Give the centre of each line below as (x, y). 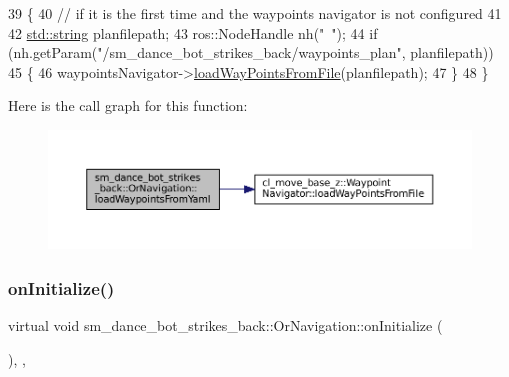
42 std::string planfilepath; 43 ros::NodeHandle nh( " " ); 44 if (193, 32)
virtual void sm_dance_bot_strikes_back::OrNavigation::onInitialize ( (225, 324)
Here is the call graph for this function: (128, 105)
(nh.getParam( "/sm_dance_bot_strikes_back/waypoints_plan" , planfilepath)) (251, 52)
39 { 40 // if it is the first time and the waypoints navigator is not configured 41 (255, 13)
